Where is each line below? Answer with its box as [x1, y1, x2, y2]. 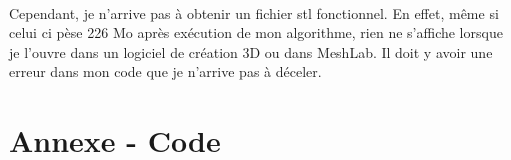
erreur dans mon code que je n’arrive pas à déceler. [9, 61, 322, 82]
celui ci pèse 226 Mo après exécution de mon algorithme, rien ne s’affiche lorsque [9, 22, 503, 43]
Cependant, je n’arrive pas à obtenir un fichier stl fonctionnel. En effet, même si [9, 2, 499, 23]
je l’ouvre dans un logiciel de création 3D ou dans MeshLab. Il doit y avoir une [9, 41, 493, 62]
